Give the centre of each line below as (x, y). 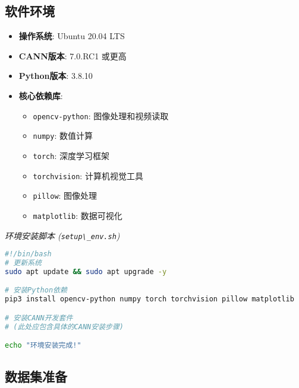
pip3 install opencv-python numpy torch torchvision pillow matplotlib (149, 299)
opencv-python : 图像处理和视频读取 (101, 115)
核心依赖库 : (41, 95)
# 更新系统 (23, 263)
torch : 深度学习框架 (71, 155)
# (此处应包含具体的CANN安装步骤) (64, 327)
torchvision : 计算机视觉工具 (88, 175)
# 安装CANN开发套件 (39, 318)
